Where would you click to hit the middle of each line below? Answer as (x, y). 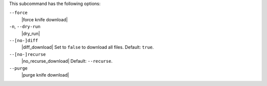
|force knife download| (44, 19)
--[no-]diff (23, 40)
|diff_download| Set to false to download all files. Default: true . (88, 47)
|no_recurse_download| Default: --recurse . (67, 61)
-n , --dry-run (25, 27)
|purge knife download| (45, 75)
